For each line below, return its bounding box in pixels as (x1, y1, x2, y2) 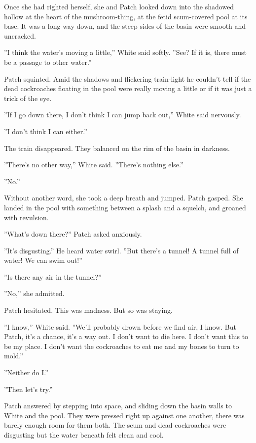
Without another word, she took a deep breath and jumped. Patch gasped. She (4, 193, 243, 203)
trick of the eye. (4, 93, 52, 103)
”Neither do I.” (4, 367, 48, 378)
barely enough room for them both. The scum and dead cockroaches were (4, 420, 226, 430)
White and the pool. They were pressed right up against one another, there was (4, 410, 245, 420)
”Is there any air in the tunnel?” (4, 271, 102, 282)
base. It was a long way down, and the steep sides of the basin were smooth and (4, 21, 246, 31)
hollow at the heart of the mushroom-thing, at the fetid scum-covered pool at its (4, 11, 248, 21)
